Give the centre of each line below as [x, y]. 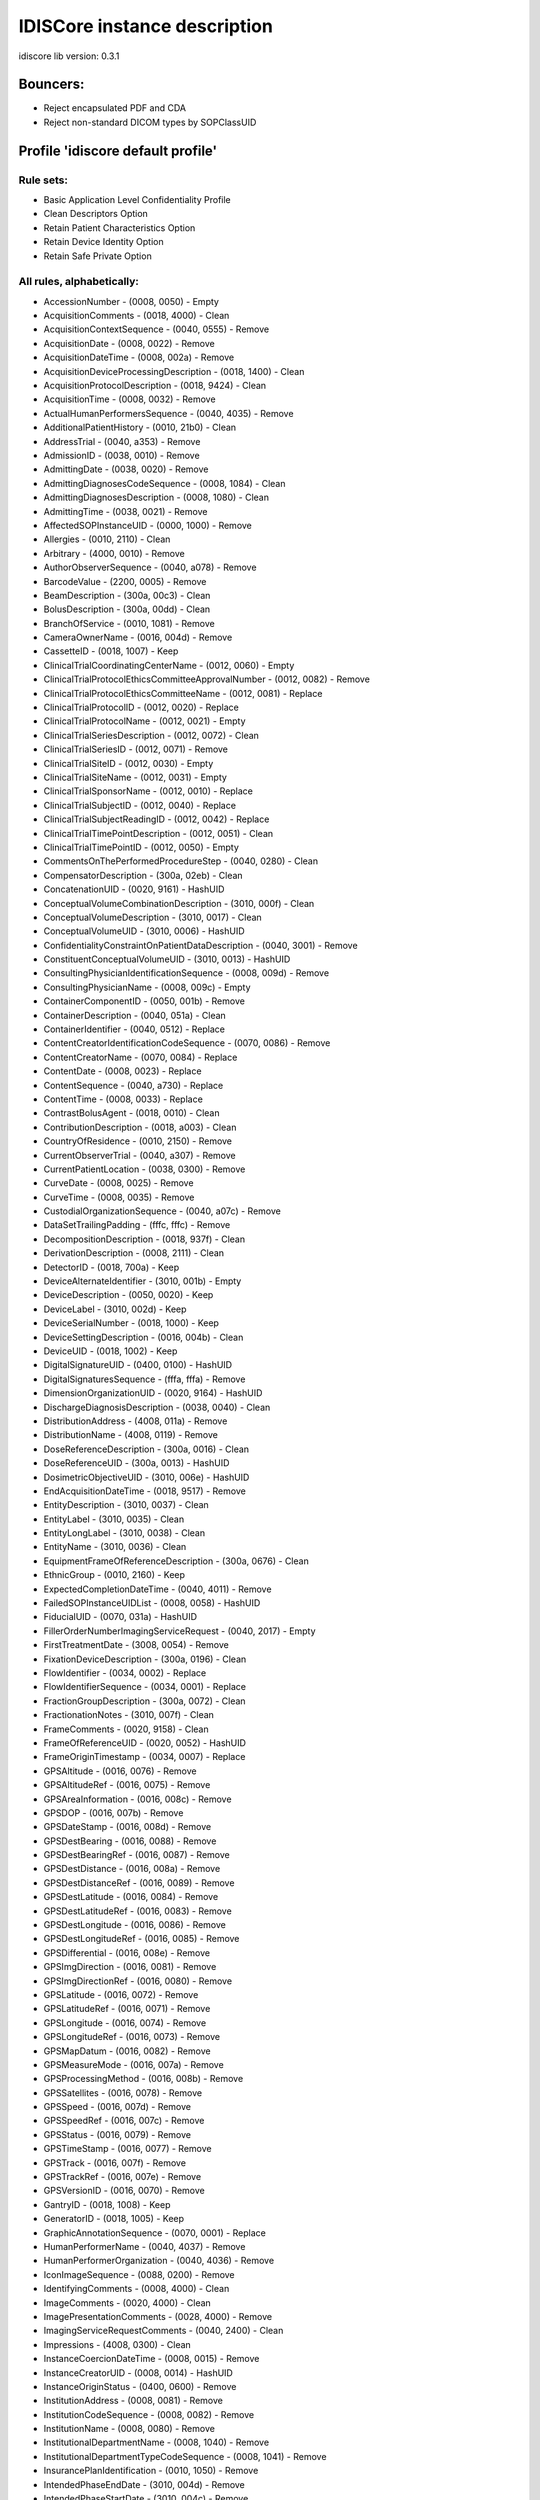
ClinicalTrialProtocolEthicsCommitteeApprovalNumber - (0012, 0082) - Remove [206, 679]
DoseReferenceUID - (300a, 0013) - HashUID [136, 1463]
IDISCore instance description [146, 26]
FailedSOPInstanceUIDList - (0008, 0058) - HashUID [152, 1603]
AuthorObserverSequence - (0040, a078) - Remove [150, 567]
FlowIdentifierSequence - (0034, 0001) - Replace [145, 1687]
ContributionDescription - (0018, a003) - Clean [140, 1127]
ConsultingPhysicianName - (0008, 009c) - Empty [147, 987]
